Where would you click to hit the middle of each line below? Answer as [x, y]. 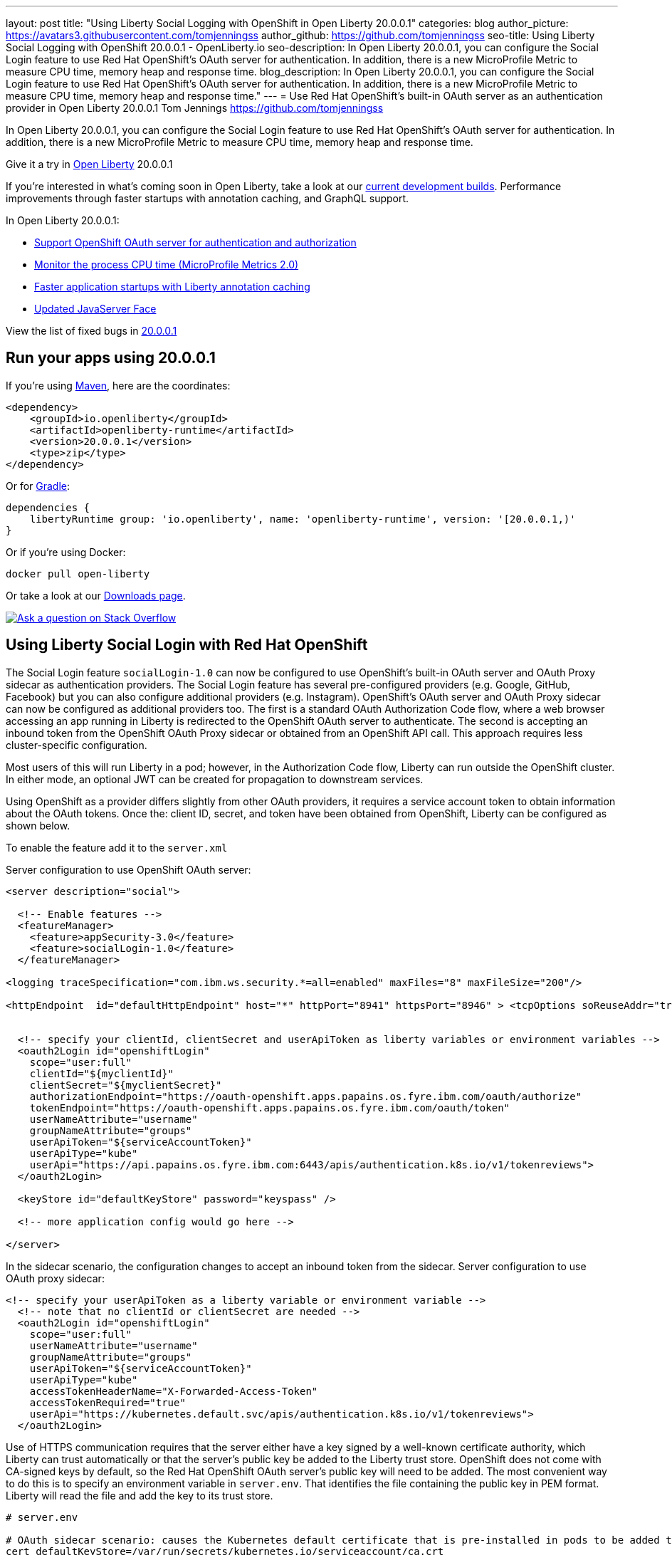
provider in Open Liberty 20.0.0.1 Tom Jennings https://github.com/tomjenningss [195, 108]
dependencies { [48, 507]
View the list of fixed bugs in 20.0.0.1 [91, 331]
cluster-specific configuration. [77, 745]
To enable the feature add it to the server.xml [117, 847]
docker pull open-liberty [78, 574]
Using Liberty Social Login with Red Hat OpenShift [187, 645]
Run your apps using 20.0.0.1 [111, 358]
